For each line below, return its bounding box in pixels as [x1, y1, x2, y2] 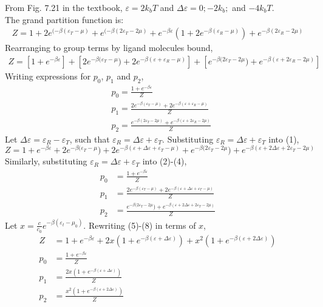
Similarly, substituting [5, 155, 87, 167]
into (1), [268, 132, 299, 145]
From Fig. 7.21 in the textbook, [5, 1, 123, 13]
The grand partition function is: [5, 13, 124, 25]
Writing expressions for [5, 69, 91, 82]
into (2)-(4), [142, 155, 187, 167]
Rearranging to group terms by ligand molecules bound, [5, 41, 213, 54]
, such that [69, 132, 110, 145]
